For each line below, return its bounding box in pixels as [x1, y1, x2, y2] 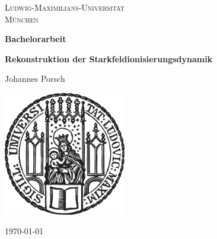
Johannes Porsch [5, 72, 65, 85]
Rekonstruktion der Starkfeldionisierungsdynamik [5, 52, 213, 65]
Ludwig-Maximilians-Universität [5, 1, 125, 13]
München [5, 12, 39, 25]
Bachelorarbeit [5, 33, 66, 45]
